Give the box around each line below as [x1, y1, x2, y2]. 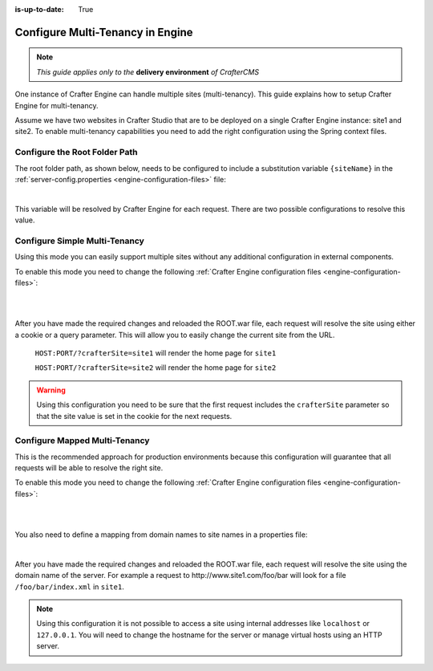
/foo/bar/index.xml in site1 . [14, 582, 124, 592]
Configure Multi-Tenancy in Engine [14, 25, 193, 39]
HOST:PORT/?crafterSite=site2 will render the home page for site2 [34, 363, 277, 372]
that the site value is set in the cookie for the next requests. [36, 411, 233, 421]
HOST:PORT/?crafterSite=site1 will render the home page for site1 [34, 348, 277, 357]
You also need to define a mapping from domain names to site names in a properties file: [14, 530, 308, 539]
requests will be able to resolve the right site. [14, 463, 164, 473]
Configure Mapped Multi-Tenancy [14, 435, 150, 446]
